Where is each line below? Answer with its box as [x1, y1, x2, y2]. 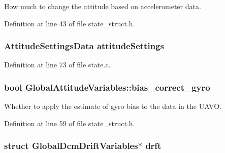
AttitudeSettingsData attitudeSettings [4, 40, 164, 52]
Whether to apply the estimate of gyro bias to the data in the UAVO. [4, 101, 222, 111]
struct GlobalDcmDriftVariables [4, 139, 138, 152]
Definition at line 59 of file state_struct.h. [4, 118, 135, 128]
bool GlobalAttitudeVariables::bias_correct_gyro [4, 81, 210, 93]
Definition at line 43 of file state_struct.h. [4, 18, 135, 28]
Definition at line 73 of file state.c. [4, 59, 111, 70]
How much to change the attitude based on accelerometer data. [4, 1, 201, 11]
